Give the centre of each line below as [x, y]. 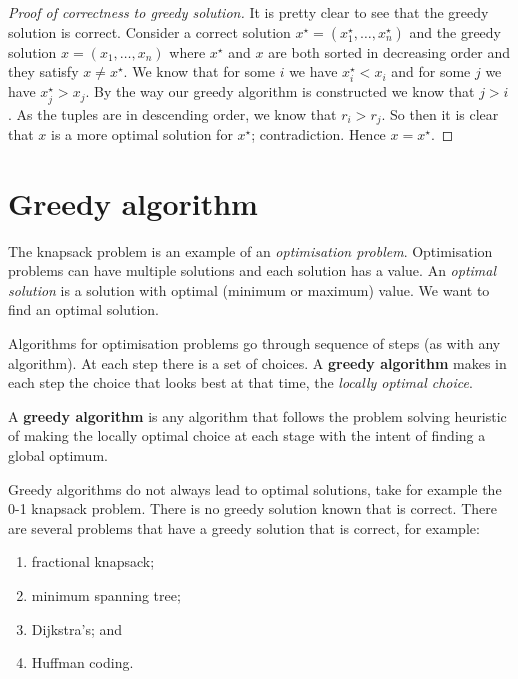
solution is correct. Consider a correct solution [149, 31]
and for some [431, 71]
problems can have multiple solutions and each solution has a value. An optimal [252, 270]
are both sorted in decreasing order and [389, 51]
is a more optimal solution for [142, 133]
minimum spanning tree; [106, 594]
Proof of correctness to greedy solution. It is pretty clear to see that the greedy [248, 12]
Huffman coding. [82, 662]
